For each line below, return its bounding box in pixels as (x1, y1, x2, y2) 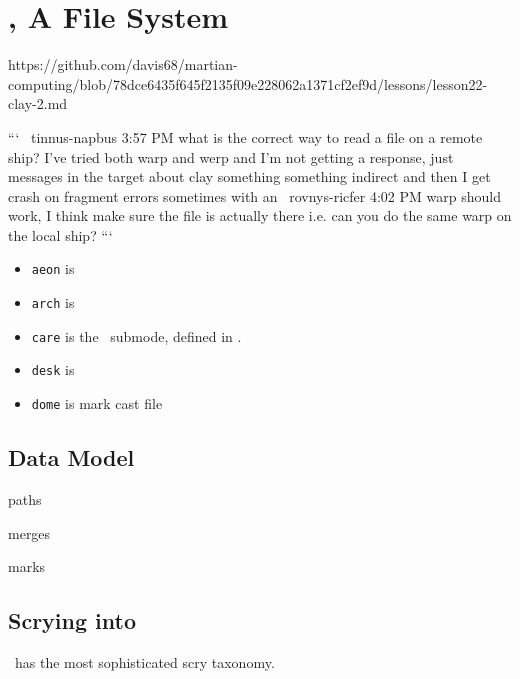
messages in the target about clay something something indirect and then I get (8, 166, 491, 187)
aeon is (31, 258, 75, 279)
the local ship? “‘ (8, 224, 113, 245)
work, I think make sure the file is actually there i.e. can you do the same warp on (8, 205, 512, 226)
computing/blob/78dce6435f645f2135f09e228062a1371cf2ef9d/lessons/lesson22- (8, 73, 488, 94)
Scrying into (8, 605, 136, 636)
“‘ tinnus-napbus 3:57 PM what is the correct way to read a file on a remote (8, 126, 483, 147)
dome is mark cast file (31, 393, 163, 414)
